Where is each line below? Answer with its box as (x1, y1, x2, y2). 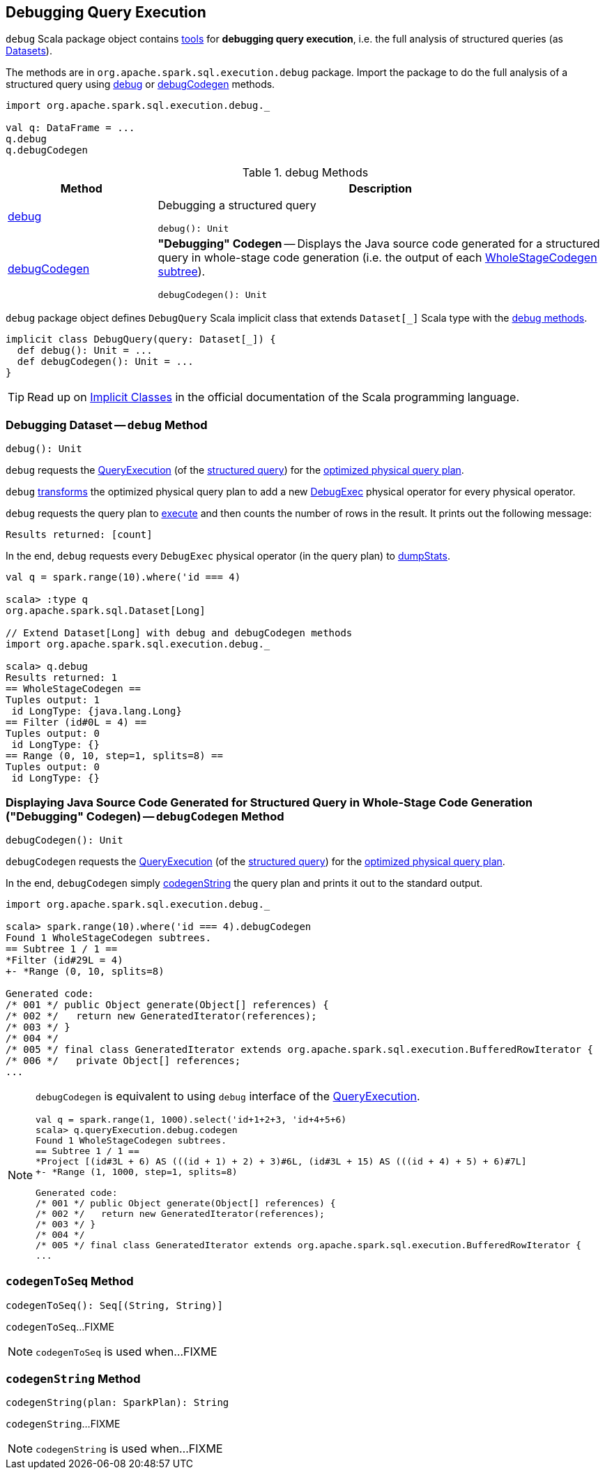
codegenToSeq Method (6, 1274, 134, 1289)
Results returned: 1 (6, 672, 118, 684)
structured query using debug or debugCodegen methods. (6, 78, 275, 91)
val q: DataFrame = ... (6, 122, 135, 134)
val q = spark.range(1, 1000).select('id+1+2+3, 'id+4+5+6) (36, 1114, 347, 1125)
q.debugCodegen (6, 144, 89, 156)
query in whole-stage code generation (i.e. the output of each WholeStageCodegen (158, 250, 597, 265)
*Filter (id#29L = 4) (6, 954, 123, 966)
